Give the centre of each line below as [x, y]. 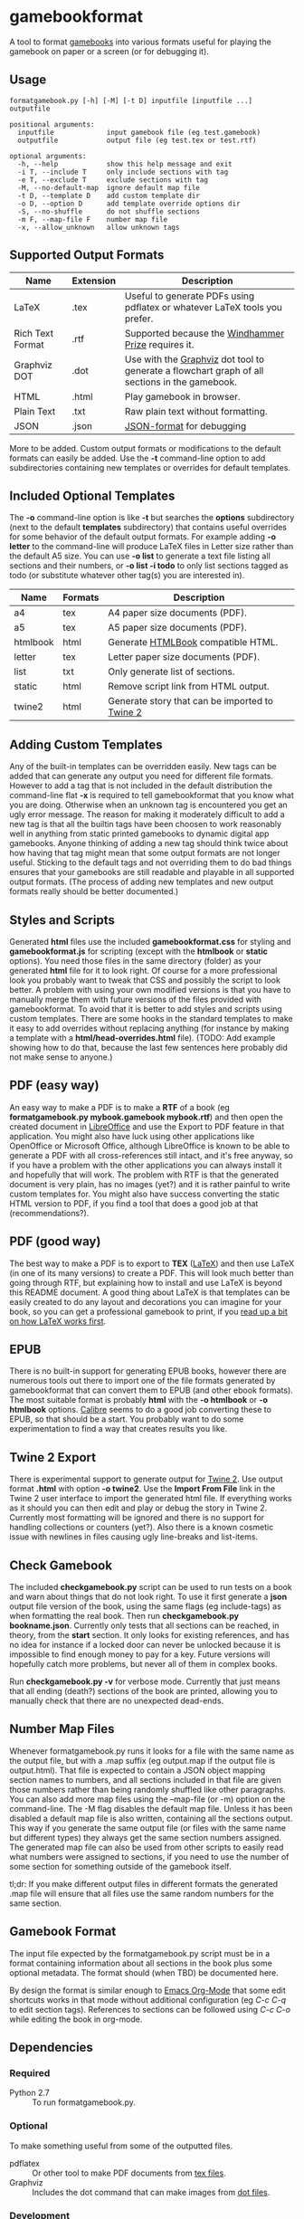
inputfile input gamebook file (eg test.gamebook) [139, 132]
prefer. [139, 319]
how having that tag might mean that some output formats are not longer [145, 853]
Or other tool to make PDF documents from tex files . [129, 2173]
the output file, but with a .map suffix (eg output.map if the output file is [142, 1760]
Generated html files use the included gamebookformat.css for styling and [150, 942]
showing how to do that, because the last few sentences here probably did [148, 1048]
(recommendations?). [49, 1213]
